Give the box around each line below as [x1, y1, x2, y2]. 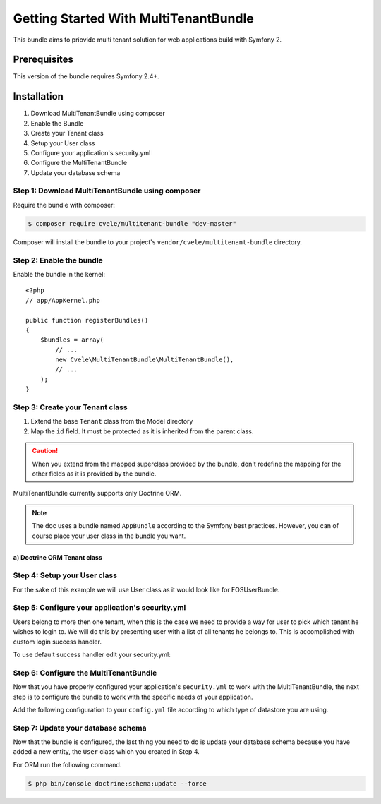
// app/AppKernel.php [25, 296, 100, 304]
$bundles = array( [40, 336, 104, 344]
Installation [13, 90, 64, 102]
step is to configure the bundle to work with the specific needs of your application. [13, 692, 253, 701]
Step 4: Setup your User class [13, 570, 118, 580]
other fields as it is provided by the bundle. [32, 469, 157, 478]
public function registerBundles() [25, 316, 149, 324]
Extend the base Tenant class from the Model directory [30, 417, 193, 426]
